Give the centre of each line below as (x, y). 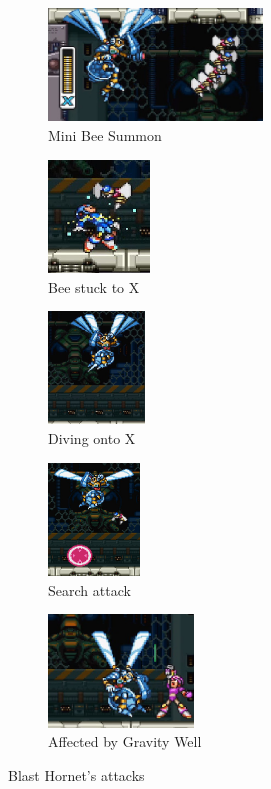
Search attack (89, 589)
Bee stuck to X (94, 286)
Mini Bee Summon (105, 134)
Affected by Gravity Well (125, 741)
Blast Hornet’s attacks (76, 774)
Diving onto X (92, 438)
